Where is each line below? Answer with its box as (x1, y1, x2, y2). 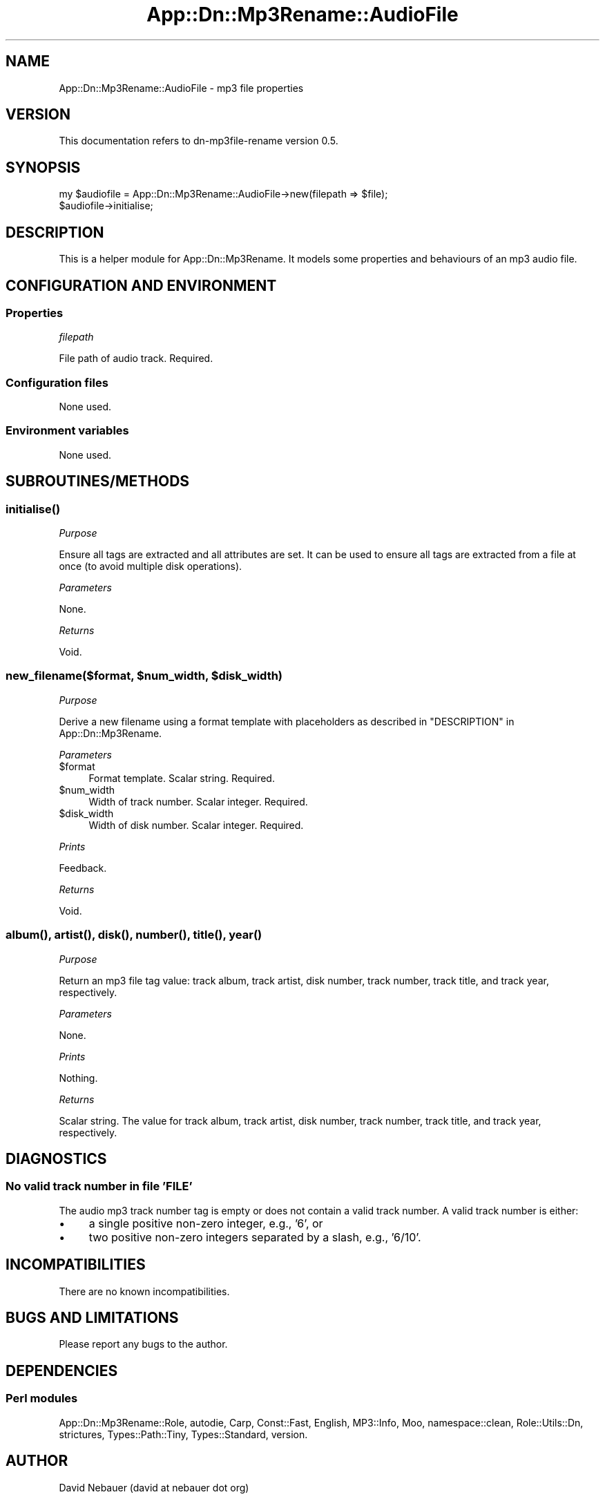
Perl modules (6, 1391, 78, 1406)
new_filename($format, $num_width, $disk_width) (6, 669, 283, 683)
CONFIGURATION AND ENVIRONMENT (6, 276, 277, 294)
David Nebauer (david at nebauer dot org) (59, 1481, 249, 1493)
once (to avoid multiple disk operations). (59, 560, 242, 573)
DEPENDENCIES (6, 1362, 118, 1379)
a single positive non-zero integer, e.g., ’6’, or (88, 1216, 323, 1230)
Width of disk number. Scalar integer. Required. (88, 819, 304, 831)
